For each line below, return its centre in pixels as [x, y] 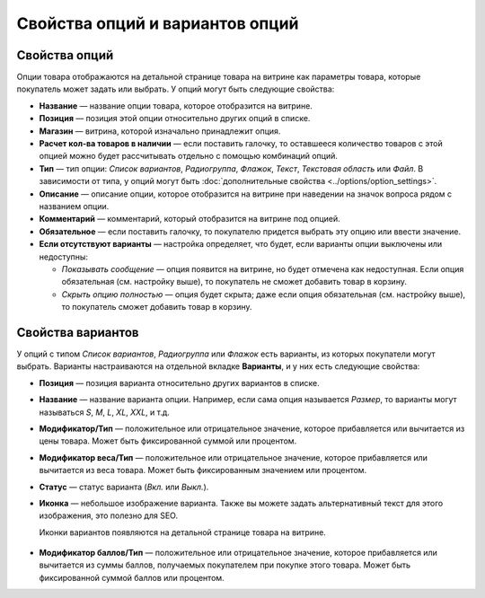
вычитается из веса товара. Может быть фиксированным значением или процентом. [203, 470]
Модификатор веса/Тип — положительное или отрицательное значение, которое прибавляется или [234, 457]
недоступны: [64, 257]
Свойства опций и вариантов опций [158, 23]
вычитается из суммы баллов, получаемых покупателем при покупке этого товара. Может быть [225, 565]
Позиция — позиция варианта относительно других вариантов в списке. [180, 383]
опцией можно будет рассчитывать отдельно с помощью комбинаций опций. [189, 156]
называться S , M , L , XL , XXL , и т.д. [105, 412]
